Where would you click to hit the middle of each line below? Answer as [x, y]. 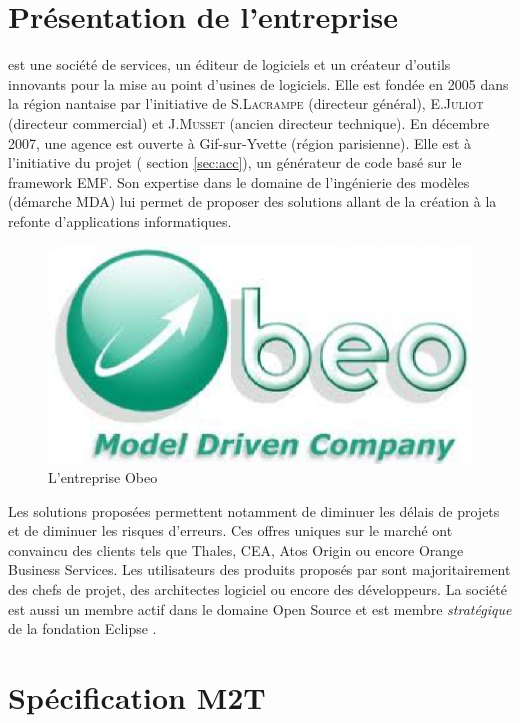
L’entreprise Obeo [103, 477]
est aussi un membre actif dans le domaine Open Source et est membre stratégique [260, 608]
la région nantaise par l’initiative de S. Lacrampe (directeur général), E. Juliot [246, 103]
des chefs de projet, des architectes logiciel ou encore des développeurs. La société [257, 589]
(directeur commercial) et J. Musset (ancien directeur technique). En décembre [249, 122]
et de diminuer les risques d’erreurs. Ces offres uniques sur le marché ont [230, 530]
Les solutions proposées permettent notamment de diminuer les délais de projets [254, 510]
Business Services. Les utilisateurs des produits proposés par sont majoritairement [259, 569]
